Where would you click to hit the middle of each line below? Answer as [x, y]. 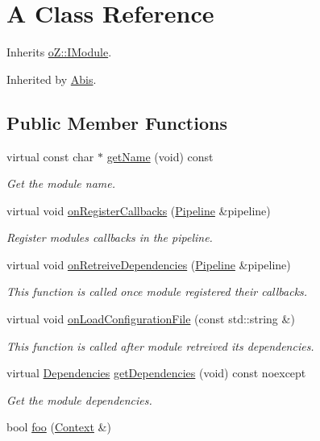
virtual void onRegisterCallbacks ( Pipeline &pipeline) [139, 210]
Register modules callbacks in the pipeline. [110, 237]
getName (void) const [160, 156]
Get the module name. [61, 183]
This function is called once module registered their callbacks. [157, 291]
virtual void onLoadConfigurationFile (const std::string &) [151, 319]
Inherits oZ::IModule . [59, 52]
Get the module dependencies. [79, 399]
